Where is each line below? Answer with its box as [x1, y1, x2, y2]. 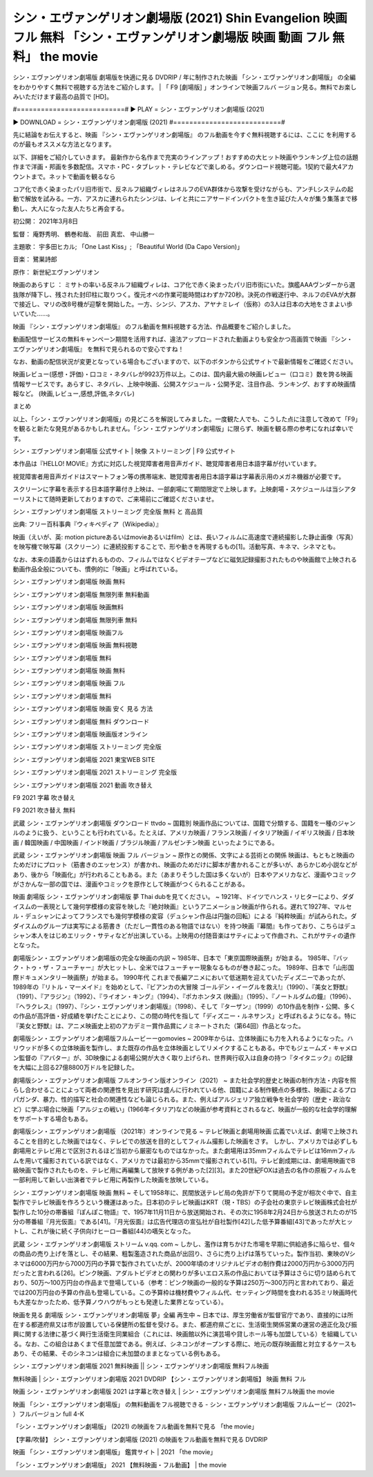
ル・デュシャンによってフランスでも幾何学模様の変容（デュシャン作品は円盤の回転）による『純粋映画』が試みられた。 [12, 912, 352, 920]
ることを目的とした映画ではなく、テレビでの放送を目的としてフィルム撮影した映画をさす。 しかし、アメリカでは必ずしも [12, 1137, 358, 1145]
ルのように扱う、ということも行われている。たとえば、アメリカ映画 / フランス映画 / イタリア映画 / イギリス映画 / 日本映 [12, 828, 355, 837]
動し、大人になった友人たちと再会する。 [12, 204, 128, 212]
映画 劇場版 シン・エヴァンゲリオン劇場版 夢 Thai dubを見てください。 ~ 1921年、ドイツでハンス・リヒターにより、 [12, 893, 342, 901]
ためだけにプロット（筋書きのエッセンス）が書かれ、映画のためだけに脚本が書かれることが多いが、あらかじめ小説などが [12, 861, 358, 869]
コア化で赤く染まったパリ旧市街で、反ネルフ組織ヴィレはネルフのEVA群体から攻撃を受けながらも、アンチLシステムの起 [12, 185, 354, 194]
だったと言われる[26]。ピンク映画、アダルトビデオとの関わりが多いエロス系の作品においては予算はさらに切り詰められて [12, 1269, 357, 1277]
